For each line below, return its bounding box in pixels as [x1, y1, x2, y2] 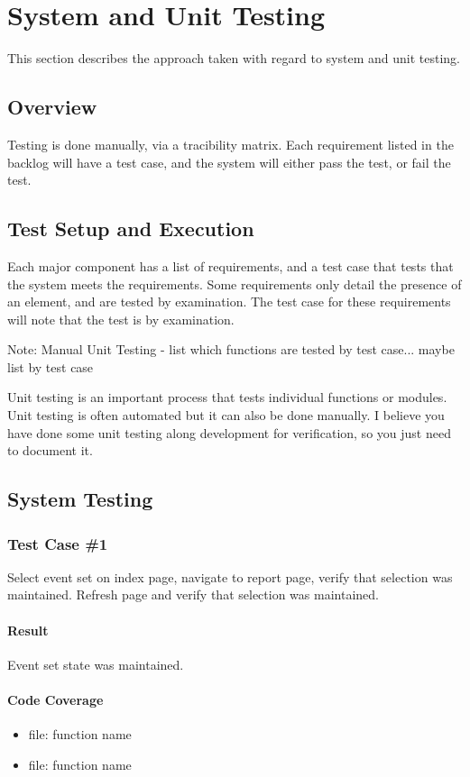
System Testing [7, 485, 153, 513]
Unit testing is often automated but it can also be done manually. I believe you [7, 406, 445, 425]
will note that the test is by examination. [7, 309, 235, 328]
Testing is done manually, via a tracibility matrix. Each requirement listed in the [7, 134, 454, 153]
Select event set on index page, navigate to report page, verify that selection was [7, 567, 453, 586]
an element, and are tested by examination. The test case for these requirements [7, 292, 451, 311]
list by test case [7, 357, 94, 376]
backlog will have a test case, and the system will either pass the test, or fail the [7, 152, 451, 171]
